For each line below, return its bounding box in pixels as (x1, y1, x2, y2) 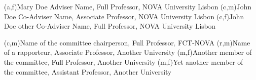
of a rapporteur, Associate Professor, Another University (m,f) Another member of (4, 47, 252, 57)
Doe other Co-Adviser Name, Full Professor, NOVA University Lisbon (4, 21, 216, 31)
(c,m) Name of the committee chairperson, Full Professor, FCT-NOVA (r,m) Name (4, 37, 250, 47)
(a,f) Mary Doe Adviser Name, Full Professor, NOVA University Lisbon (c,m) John (4, 1, 252, 11)
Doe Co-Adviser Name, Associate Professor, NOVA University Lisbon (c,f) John (4, 11, 244, 21)
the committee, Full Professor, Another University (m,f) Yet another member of (4, 56, 243, 67)
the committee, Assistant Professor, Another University (4, 66, 172, 77)
